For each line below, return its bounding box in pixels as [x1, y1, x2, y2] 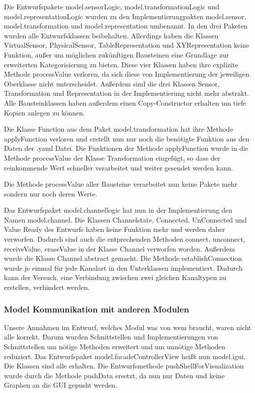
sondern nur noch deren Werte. [4, 188, 97, 198]
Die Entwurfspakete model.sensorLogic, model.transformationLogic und [4, 1, 220, 11]
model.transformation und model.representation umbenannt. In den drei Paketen [4, 21, 248, 31]
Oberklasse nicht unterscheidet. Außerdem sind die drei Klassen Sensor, [4, 78, 220, 88]
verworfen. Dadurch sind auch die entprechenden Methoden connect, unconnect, [4, 234, 246, 244]
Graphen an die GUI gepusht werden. [4, 380, 117, 390]
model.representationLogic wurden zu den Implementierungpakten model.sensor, [4, 11, 247, 21]
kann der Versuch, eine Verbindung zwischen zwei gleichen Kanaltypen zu [4, 272, 226, 282]
